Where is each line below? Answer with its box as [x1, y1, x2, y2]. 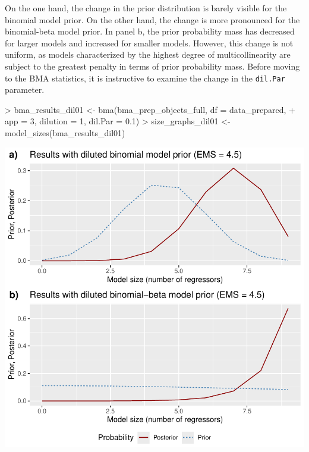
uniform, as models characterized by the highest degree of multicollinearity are [5, 48, 291, 61]
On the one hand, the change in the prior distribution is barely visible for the [5, 2, 287, 14]
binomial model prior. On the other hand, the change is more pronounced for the [5, 13, 300, 26]
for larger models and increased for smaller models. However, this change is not [5, 36, 294, 49]
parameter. [5, 83, 45, 96]
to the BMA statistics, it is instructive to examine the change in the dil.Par [5, 71, 285, 84]
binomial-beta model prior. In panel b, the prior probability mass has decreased [5, 25, 295, 37]
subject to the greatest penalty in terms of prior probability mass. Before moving [5, 59, 300, 72]
